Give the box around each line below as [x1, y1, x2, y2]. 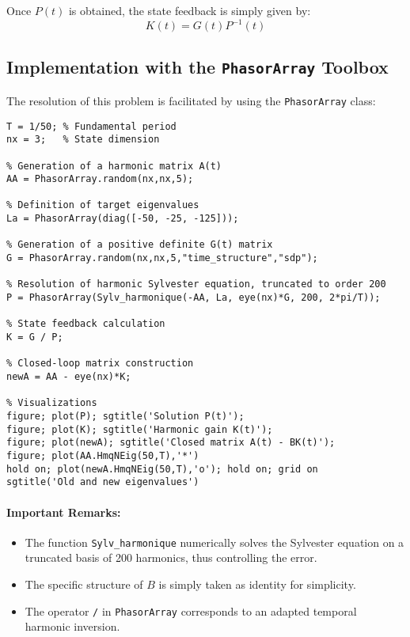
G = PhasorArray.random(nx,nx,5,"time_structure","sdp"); [6, 252, 318, 264]
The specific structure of [25, 575, 143, 592]
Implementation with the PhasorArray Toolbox [6, 55, 389, 79]
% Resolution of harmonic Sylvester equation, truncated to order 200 [6, 279, 386, 290]
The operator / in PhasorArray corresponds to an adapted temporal [25, 602, 357, 619]
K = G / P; [6, 332, 63, 343]
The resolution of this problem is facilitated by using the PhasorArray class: [6, 92, 376, 108]
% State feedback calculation [6, 318, 165, 330]
